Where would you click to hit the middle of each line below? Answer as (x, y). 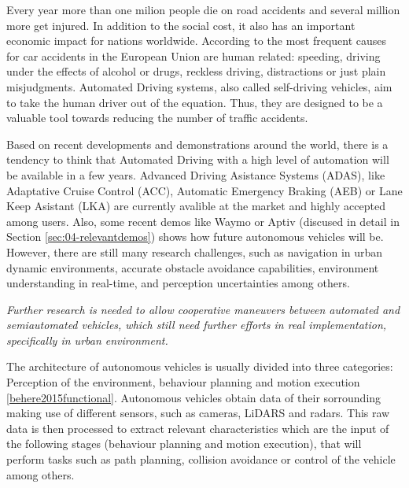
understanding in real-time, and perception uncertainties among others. (178, 283)
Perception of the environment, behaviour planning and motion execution (183, 382)
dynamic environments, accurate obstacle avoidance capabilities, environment (193, 267)
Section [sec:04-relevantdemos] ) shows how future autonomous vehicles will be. (195, 237)
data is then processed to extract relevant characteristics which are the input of (198, 428)
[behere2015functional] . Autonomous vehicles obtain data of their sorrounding (194, 397)
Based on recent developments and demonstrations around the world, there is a (197, 144)
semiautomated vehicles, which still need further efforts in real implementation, (197, 325)
